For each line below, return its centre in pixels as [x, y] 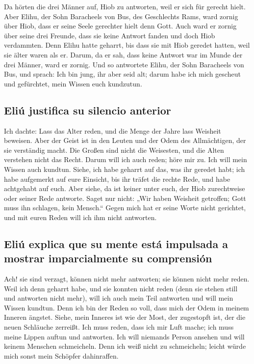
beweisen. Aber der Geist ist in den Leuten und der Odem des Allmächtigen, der [125, 140]
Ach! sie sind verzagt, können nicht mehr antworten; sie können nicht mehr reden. [127, 279]
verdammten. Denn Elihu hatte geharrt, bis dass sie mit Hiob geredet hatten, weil [127, 45]
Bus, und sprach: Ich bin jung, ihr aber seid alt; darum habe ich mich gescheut [122, 74]
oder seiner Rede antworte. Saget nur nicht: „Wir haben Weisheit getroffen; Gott [125, 198]
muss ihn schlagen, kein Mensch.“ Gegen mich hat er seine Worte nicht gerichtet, [125, 208]
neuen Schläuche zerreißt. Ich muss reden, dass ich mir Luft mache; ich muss [119, 327]
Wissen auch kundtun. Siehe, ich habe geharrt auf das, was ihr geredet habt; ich [125, 169]
